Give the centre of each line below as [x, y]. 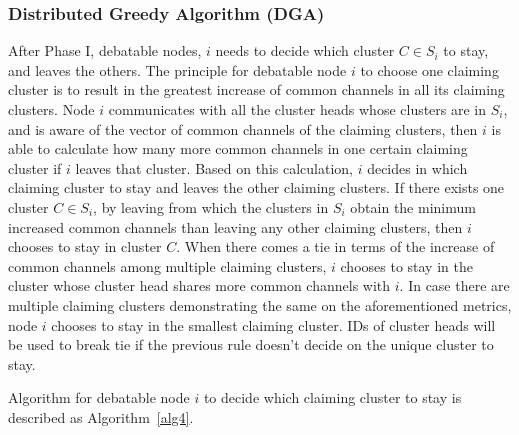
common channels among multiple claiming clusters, [167, 265]
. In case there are [454, 285]
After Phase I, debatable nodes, [105, 50]
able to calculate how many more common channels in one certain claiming [238, 148]
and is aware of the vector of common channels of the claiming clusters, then [243, 128]
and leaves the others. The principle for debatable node [177, 69]
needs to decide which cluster [305, 50]
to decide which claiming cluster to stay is [332, 397]
